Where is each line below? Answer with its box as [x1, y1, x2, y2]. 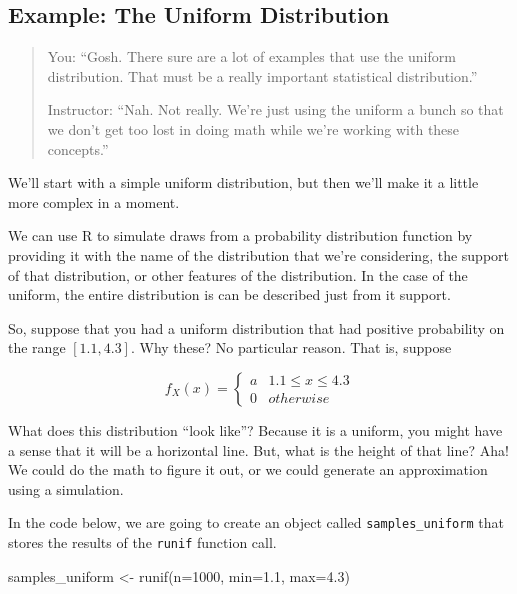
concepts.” [47, 138, 109, 159]
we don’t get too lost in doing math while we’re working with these [47, 118, 460, 139]
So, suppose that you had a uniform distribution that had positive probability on [8, 317, 505, 338]
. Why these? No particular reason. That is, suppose [130, 337, 452, 358]
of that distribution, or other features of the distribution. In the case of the [8, 264, 468, 285]
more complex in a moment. [8, 191, 180, 212]
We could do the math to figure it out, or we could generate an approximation [8, 459, 488, 480]
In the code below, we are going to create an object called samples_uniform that [8, 512, 504, 533]
